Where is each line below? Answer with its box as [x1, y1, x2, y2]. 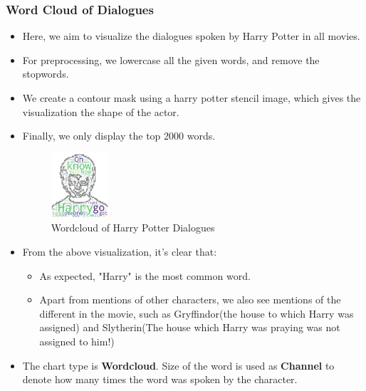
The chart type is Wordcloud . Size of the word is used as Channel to [22, 358, 335, 372]
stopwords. [22, 66, 69, 81]
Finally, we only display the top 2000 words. [22, 128, 216, 143]
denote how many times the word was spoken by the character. [22, 372, 298, 387]
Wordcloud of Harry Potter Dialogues [51, 220, 215, 235]
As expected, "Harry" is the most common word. [39, 268, 251, 283]
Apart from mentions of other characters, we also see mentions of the [39, 292, 341, 307]
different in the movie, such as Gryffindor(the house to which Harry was [39, 306, 354, 320]
